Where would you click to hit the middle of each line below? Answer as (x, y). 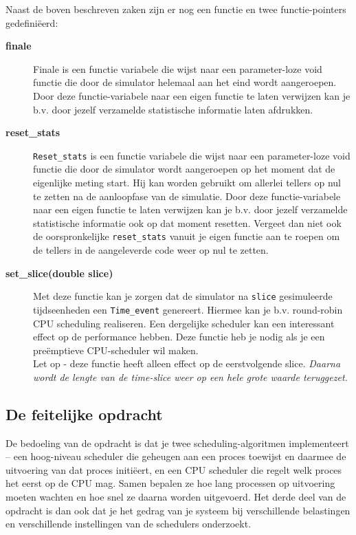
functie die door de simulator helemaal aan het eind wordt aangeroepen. (185, 82)
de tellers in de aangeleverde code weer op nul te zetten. (151, 250)
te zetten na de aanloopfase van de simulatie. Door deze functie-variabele (187, 196)
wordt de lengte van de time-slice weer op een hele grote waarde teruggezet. (190, 376)
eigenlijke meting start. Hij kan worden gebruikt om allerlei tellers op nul (187, 182)
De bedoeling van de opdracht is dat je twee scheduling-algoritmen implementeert (177, 443)
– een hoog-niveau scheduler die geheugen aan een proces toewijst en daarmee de (176, 456)
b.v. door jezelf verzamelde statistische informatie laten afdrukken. (173, 109)
